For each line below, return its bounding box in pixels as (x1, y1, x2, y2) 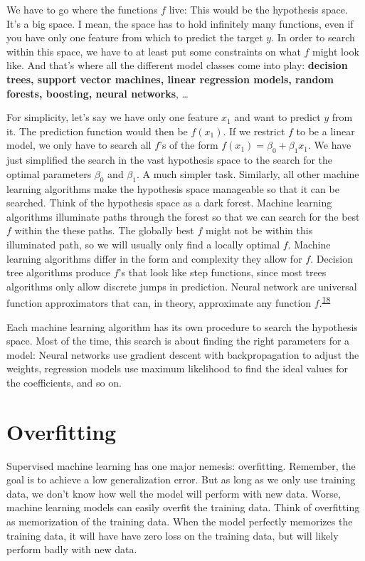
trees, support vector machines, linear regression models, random (6, 71, 334, 86)
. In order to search (271, 30, 355, 45)
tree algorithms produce (6, 265, 111, 280)
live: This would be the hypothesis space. (169, 2, 348, 16)
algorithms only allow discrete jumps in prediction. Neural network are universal (6, 278, 357, 293)
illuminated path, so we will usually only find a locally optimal (6, 236, 280, 251)
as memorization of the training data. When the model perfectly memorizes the (6, 514, 353, 528)
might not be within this (205, 223, 313, 238)
